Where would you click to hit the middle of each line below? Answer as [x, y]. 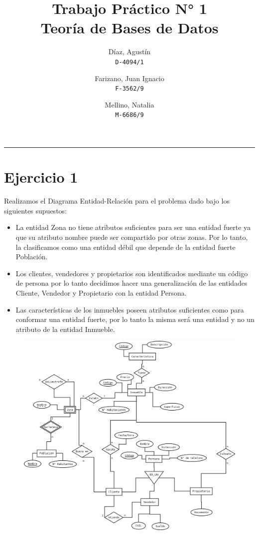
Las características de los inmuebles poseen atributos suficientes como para [130, 309]
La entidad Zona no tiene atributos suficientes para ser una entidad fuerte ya [133, 227]
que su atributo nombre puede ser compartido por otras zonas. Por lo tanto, [132, 237]
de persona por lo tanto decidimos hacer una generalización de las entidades [131, 283]
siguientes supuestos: [35, 210]
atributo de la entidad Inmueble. [65, 329]
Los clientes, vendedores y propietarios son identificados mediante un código [132, 273]
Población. [32, 257]
